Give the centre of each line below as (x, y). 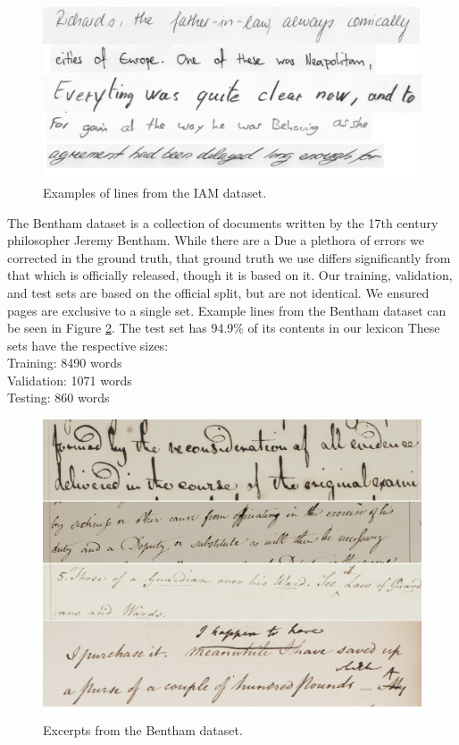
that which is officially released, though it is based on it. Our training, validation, (230, 275)
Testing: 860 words (58, 398)
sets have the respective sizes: (88, 345)
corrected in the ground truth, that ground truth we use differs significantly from (229, 257)
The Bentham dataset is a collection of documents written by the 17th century (223, 222)
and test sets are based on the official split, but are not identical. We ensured (218, 292)
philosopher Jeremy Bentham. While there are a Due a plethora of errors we (216, 240)
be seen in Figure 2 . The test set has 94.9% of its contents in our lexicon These (224, 328)
